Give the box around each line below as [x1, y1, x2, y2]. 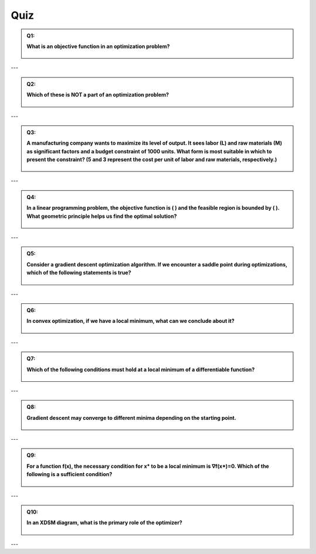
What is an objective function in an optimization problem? [26, 43, 170, 50]
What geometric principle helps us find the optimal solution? [26, 213, 177, 220]
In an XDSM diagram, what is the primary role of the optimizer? [26, 519, 183, 526]
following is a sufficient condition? [26, 471, 112, 478]
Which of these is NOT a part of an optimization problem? [26, 91, 169, 98]
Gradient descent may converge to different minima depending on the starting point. [26, 414, 236, 421]
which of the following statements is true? [26, 269, 132, 276]
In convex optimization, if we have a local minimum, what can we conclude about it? [26, 317, 235, 324]
